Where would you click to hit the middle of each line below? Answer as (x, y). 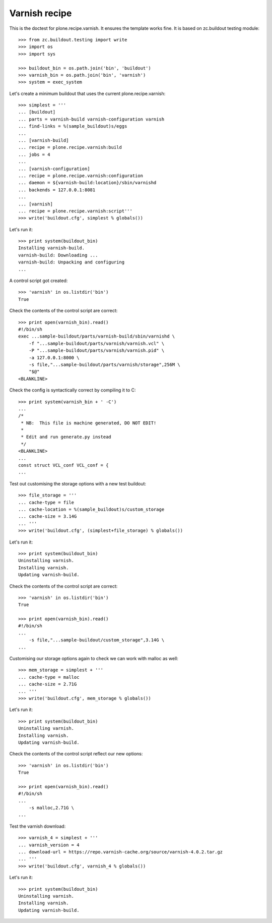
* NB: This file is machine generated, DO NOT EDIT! (89, 423)
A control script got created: (39, 281)
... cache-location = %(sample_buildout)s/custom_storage (91, 509)
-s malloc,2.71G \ (51, 808)
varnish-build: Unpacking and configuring (72, 262)
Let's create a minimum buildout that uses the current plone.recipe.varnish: (87, 93)
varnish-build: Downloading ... (58, 255)
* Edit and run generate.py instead (66, 437)
